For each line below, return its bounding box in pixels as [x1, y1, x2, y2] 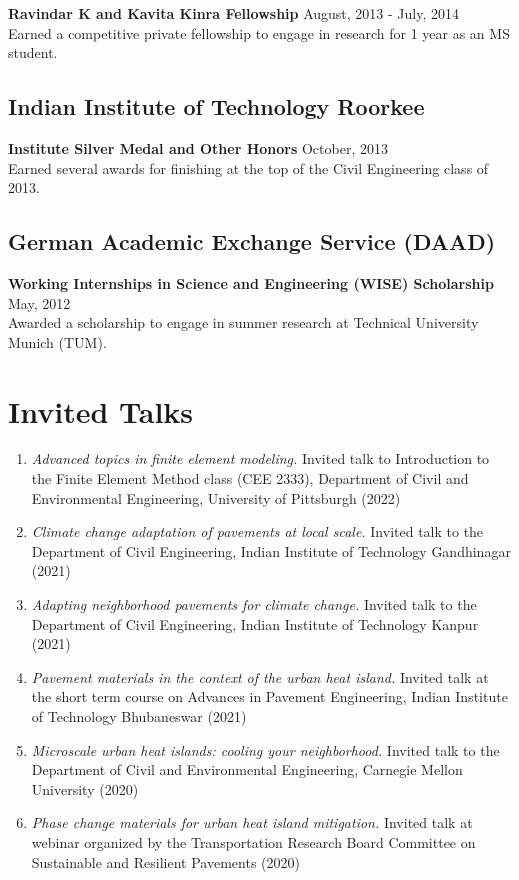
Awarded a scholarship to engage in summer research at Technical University [8, 312, 479, 333]
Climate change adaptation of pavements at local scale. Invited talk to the [31, 521, 484, 542]
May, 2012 [8, 292, 71, 313]
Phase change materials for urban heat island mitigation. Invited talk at [31, 812, 473, 833]
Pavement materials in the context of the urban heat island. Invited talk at [31, 666, 489, 687]
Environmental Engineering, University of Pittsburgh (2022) [31, 487, 401, 508]
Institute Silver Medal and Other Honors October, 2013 [8, 137, 388, 158]
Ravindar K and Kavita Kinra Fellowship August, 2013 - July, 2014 [8, 3, 459, 23]
